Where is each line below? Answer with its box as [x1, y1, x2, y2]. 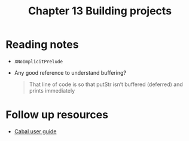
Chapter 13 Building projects [28, 4, 172, 18]
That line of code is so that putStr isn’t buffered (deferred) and [29, 81, 183, 88]
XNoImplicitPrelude [14, 59, 63, 65]
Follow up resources [5, 108, 109, 122]
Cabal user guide [14, 127, 57, 135]
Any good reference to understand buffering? [14, 69, 127, 76]
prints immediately [29, 87, 75, 94]
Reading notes [5, 38, 79, 51]
